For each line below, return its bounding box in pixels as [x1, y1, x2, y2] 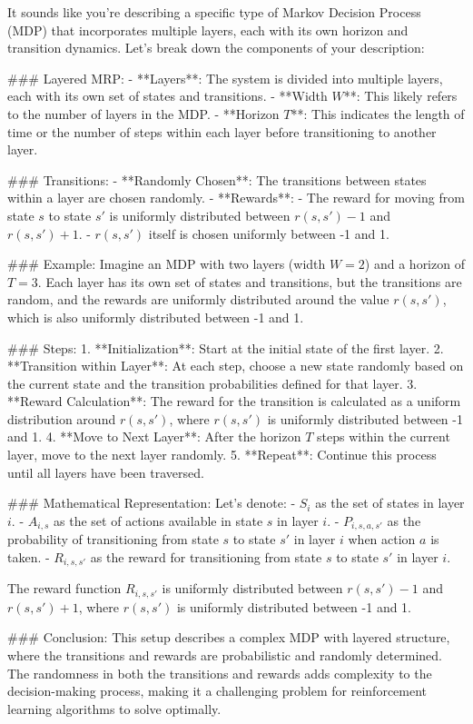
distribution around [7, 409, 116, 428]
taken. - [7, 547, 50, 566]
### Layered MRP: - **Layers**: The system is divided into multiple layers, [7, 68, 443, 87]
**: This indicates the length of [291, 104, 465, 123]
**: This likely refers [343, 86, 458, 105]
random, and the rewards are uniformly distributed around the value [7, 290, 389, 309]
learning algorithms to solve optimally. [7, 699, 222, 718]
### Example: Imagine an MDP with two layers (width [7, 254, 326, 273]
